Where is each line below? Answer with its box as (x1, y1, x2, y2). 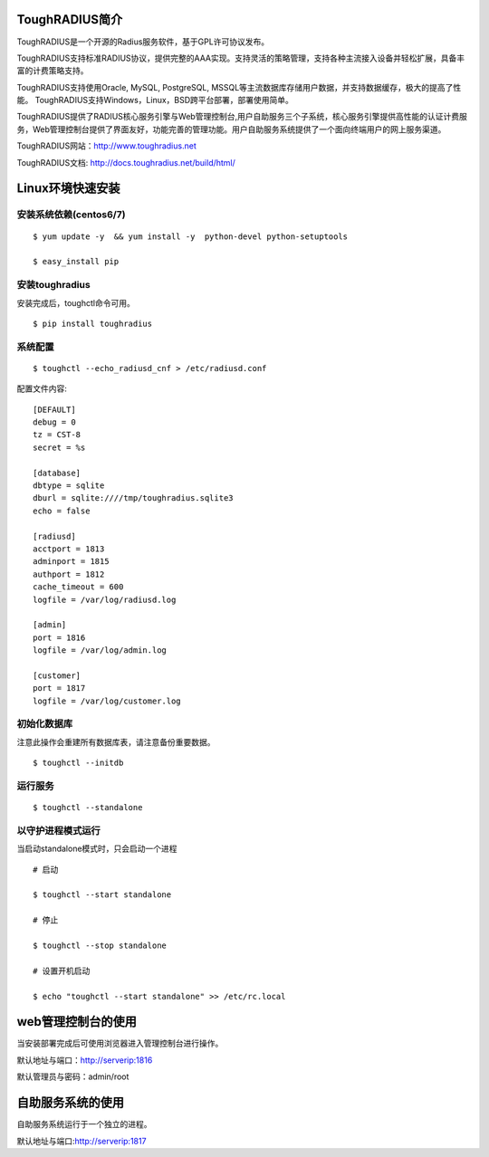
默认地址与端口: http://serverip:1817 (16, 1135, 147, 1146)
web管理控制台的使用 (16, 1014, 138, 1029)
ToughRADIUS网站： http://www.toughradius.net (16, 140, 197, 151)
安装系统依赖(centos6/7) (16, 208, 126, 221)
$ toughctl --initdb (33, 758, 124, 769)
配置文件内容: (16, 383, 68, 394)
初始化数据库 (16, 718, 73, 731)
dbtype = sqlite (33, 481, 105, 491)
